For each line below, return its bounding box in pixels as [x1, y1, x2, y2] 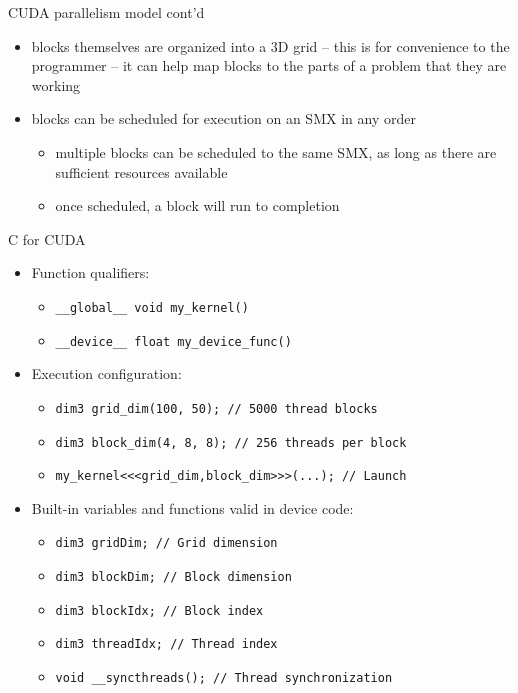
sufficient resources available [55, 161, 228, 182]
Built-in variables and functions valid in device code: [31, 497, 354, 518]
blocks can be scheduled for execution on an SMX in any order [31, 108, 416, 129]
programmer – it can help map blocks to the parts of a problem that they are [31, 55, 507, 76]
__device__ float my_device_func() [55, 334, 292, 349]
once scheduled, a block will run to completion [55, 195, 340, 216]
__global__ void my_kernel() [55, 300, 249, 315]
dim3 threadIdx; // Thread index [55, 637, 278, 652]
